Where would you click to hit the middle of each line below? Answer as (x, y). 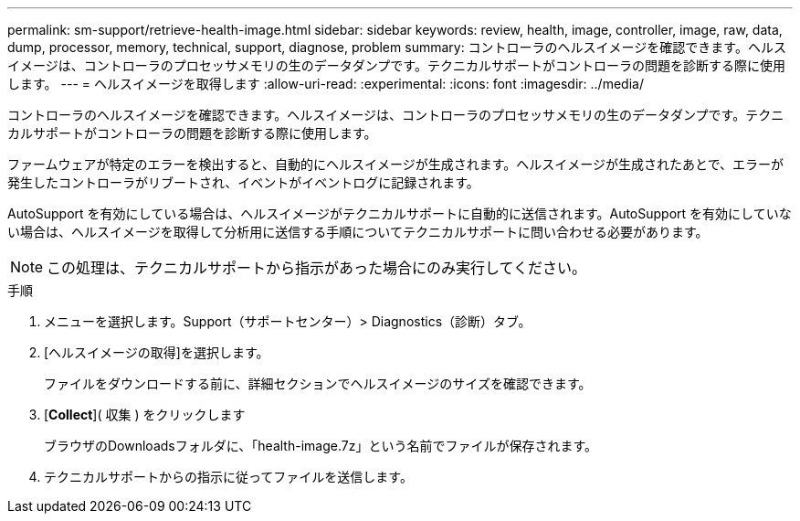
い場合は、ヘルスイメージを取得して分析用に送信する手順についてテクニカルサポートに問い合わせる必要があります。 (358, 232)
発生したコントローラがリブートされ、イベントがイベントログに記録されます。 (243, 182)
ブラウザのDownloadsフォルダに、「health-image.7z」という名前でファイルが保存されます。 (321, 446)
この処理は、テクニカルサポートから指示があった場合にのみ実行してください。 (317, 268)
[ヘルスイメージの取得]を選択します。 (157, 352)
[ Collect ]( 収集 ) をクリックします (145, 415)
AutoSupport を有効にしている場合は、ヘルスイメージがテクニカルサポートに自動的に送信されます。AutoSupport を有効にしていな (400, 213)
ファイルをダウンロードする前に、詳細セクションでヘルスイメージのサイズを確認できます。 (318, 383)
